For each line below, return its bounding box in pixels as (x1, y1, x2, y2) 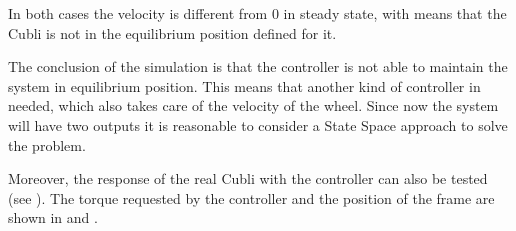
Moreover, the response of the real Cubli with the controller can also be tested (8, 168, 488, 189)
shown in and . (8, 207, 98, 228)
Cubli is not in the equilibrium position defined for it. (8, 22, 337, 43)
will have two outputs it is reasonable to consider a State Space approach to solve (8, 114, 508, 135)
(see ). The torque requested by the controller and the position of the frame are (8, 187, 495, 208)
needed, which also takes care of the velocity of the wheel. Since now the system (8, 95, 499, 116)
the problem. (8, 134, 86, 155)
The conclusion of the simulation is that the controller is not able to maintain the (8, 56, 508, 77)
